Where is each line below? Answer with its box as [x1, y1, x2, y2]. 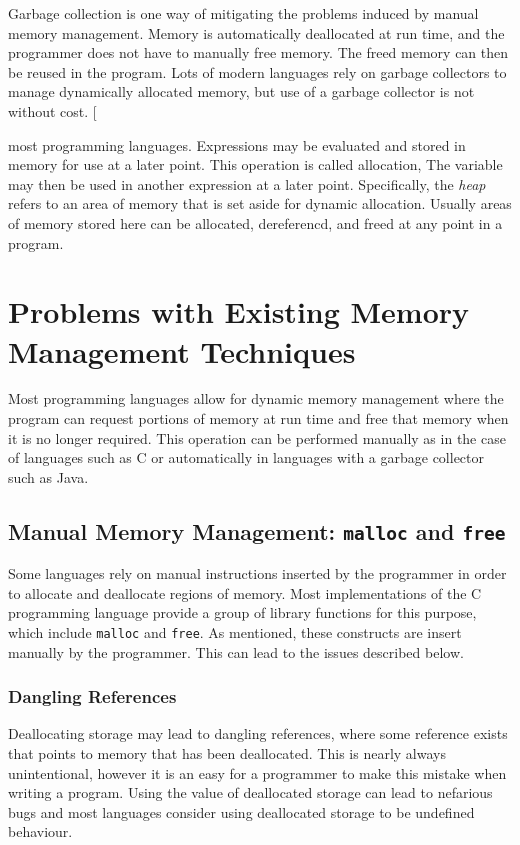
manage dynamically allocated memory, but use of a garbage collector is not [8, 81, 475, 102]
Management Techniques [8, 330, 356, 371]
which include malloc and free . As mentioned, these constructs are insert [8, 621, 462, 642]
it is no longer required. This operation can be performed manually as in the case [8, 427, 506, 448]
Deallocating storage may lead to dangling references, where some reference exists [8, 723, 508, 744]
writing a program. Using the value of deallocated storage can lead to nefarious [8, 782, 493, 803]
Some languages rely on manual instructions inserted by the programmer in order [8, 563, 507, 584]
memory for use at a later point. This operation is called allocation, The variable [8, 154, 503, 175]
